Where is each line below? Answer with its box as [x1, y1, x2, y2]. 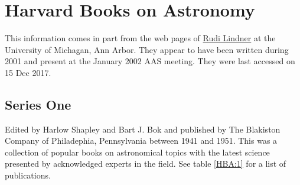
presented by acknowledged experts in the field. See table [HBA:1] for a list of [5, 157, 286, 170]
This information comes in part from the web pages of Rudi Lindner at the [5, 32, 276, 44]
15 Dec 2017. [5, 66, 51, 78]
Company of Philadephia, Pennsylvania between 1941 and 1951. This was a [5, 134, 278, 147]
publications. [5, 169, 51, 181]
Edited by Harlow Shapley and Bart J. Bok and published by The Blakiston [5, 123, 281, 135]
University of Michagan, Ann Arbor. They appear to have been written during [5, 43, 289, 55]
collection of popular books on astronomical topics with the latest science [5, 146, 270, 158]
